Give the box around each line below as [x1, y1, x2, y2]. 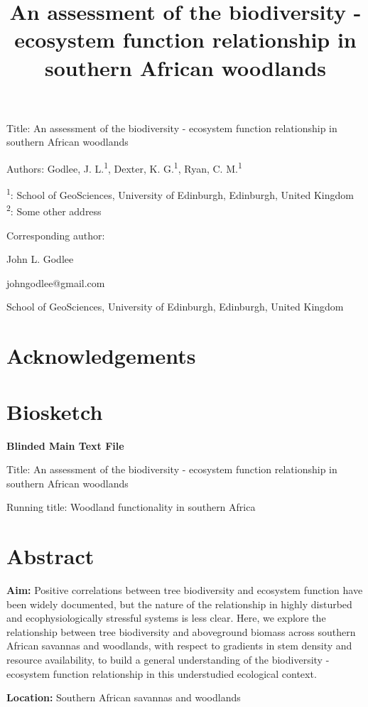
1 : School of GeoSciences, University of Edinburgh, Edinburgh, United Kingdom [6, 185, 354, 202]
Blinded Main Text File [6, 438, 124, 453]
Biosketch [6, 396, 103, 426]
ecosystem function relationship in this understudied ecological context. [6, 666, 317, 681]
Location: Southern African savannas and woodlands [6, 690, 241, 705]
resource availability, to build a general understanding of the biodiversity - [6, 652, 330, 667]
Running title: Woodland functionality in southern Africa [6, 500, 256, 514]
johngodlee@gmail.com [6, 275, 105, 290]
